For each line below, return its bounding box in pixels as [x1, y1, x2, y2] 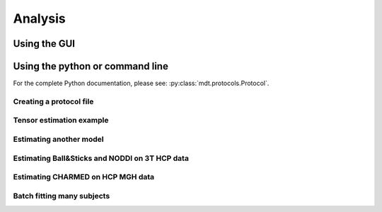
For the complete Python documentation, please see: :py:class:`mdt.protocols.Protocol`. [13, 79, 270, 88]
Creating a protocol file [13, 96, 94, 106]
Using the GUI [13, 38, 76, 50]
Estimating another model [13, 134, 104, 144]
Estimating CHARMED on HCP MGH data [13, 172, 155, 182]
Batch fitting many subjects [13, 191, 110, 201]
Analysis [13, 11, 66, 26]
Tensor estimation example [13, 116, 109, 125]
